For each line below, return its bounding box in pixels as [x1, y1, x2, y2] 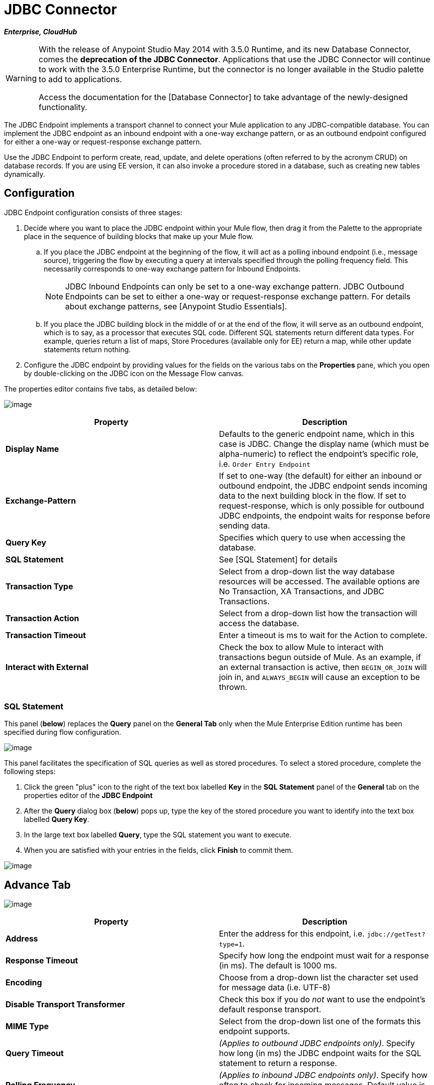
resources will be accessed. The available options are [219, 576, 420, 586]
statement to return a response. [219, 1058, 337, 1069]
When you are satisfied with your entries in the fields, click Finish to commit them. [24, 846, 293, 855]
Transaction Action [5, 613, 79, 623]
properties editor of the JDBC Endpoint [24, 791, 153, 800]
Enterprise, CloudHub [4, 27, 77, 36]
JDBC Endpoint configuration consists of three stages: [4, 208, 182, 217]
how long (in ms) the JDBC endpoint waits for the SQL [219, 1048, 422, 1059]
